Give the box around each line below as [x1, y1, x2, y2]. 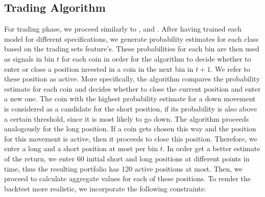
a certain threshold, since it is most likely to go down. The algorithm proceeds [4, 113, 249, 124]
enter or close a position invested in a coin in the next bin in [4, 63, 194, 74]
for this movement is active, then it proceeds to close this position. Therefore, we [4, 133, 257, 144]
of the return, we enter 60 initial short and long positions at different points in [4, 153, 250, 163]
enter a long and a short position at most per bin [4, 143, 158, 154]
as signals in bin [4, 53, 55, 64]
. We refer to [210, 63, 250, 74]
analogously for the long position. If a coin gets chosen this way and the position [4, 123, 256, 134]
